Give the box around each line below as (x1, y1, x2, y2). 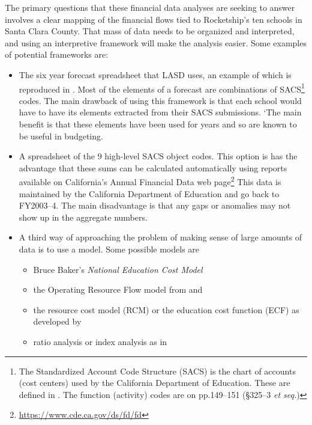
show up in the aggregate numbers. (19, 210, 148, 223)
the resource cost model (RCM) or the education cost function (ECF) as (33, 303, 299, 316)
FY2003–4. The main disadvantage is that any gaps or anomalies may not (19, 199, 291, 212)
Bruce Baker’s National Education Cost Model (33, 263, 203, 275)
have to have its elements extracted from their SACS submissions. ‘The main (19, 106, 302, 118)
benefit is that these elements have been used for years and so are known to (19, 118, 297, 130)
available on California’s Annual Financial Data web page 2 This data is (19, 174, 281, 188)
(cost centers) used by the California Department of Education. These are (19, 376, 290, 389)
